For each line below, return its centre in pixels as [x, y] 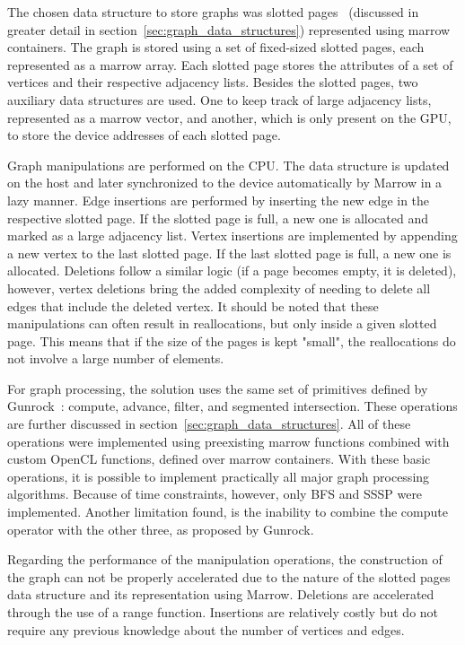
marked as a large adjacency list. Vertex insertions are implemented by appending [232, 235]
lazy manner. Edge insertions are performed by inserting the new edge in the [219, 200]
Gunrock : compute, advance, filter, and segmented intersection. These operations [232, 406]
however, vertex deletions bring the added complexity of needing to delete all [219, 288]
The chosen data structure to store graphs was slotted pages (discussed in [213, 12]
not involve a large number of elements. [116, 358]
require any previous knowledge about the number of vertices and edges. [206, 629]
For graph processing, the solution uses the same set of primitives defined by [218, 388]
